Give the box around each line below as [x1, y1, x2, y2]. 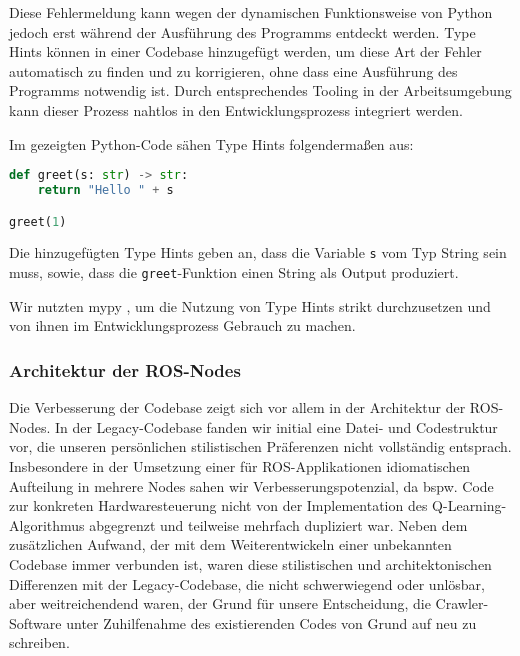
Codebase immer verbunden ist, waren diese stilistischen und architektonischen [9, 553, 492, 574]
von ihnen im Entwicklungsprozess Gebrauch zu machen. [9, 315, 356, 336]
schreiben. [9, 632, 70, 653]
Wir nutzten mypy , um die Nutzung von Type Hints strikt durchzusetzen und [9, 295, 491, 316]
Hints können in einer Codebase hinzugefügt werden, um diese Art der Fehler [9, 41, 482, 62]
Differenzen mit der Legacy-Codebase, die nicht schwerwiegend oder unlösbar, [9, 573, 485, 594]
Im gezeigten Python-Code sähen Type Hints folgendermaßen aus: [9, 133, 414, 154]
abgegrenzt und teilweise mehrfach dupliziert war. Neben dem [89, 514, 468, 535]
